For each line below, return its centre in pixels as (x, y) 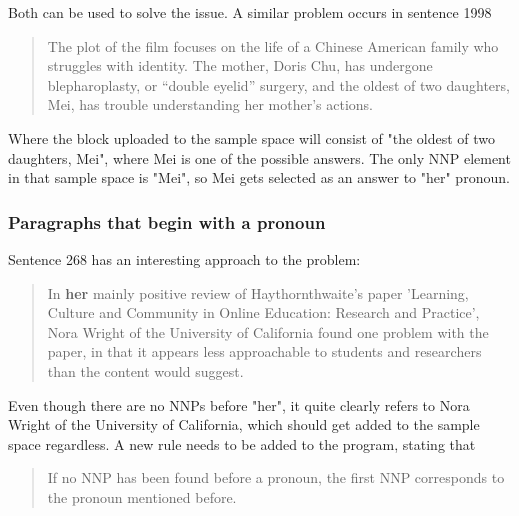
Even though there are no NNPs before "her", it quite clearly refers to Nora (239, 404)
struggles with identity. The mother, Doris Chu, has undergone (240, 65)
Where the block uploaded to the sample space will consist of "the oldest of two (252, 137)
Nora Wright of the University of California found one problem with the (268, 331)
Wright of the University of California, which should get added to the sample (244, 424)
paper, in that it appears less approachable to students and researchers (264, 351)
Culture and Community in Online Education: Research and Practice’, (263, 312)
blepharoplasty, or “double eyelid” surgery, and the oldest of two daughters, (278, 84)
